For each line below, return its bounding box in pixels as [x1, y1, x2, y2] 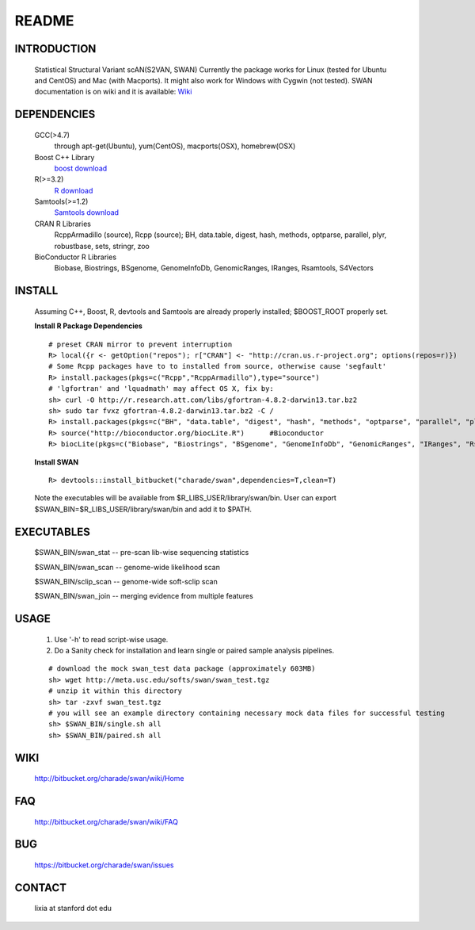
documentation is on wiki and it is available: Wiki [34, 87, 192, 97]
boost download [54, 163, 108, 173]
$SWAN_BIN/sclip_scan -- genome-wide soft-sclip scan [34, 576, 218, 586]
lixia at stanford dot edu [34, 904, 112, 913]
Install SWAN [34, 457, 79, 467]
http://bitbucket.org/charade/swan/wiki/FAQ [34, 817, 178, 826]
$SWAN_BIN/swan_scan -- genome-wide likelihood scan [34, 562, 221, 572]
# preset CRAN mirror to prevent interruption [48, 339, 233, 349]
